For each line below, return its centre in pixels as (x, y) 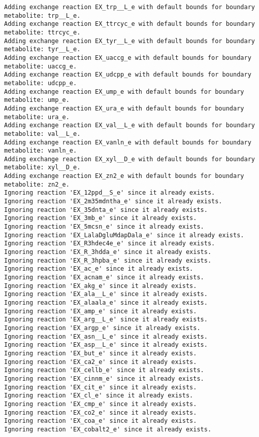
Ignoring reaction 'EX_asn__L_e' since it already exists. (106, 336)
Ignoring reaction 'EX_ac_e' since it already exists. (99, 269)
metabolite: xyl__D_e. (42, 168)
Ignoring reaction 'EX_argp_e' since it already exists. (102, 328)
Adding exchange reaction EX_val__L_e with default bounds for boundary (129, 125)
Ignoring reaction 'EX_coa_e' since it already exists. (101, 421)
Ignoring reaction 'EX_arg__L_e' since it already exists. (106, 320)
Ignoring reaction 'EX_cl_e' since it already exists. (99, 396)
